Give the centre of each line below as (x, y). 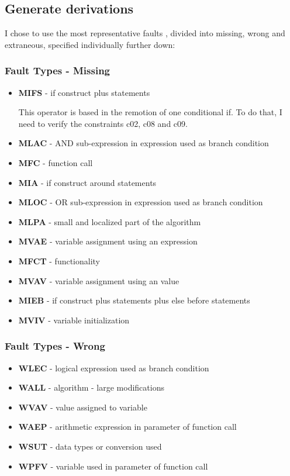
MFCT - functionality (59, 261)
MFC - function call (56, 162)
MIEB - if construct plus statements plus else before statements (134, 300)
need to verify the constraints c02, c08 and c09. (103, 123)
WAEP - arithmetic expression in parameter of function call (127, 427)
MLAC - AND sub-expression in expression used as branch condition (144, 143)
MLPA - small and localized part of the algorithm (110, 221)
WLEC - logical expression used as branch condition (114, 368)
